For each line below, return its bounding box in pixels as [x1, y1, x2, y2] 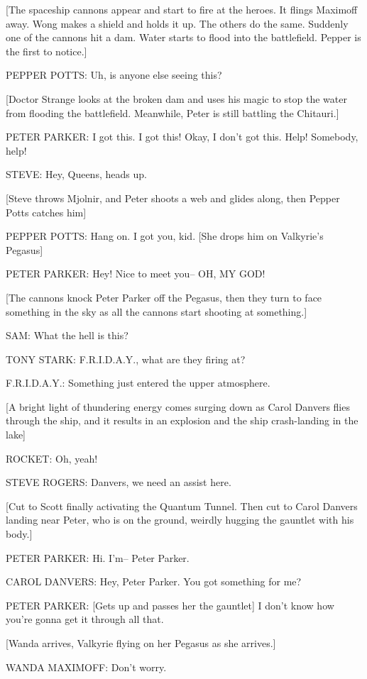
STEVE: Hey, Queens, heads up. [6, 167, 147, 182]
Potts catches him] [6, 204, 87, 219]
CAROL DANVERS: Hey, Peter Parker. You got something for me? [6, 574, 302, 589]
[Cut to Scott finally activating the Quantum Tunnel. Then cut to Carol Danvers [6, 498, 358, 513]
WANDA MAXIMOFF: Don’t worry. [6, 659, 167, 674]
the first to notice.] [6, 43, 87, 58]
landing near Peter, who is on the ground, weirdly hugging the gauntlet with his [6, 512, 354, 527]
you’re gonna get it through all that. [6, 612, 164, 626]
